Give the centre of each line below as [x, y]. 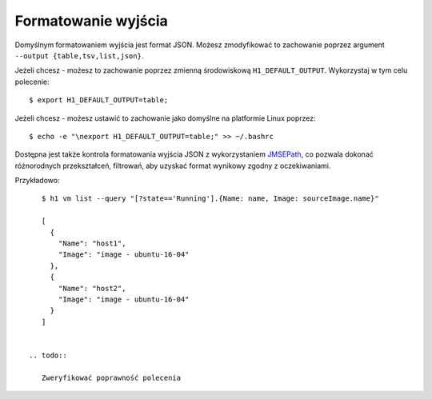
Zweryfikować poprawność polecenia [111, 377]
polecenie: [32, 82]
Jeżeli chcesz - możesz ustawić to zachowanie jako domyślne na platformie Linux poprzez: [165, 118]
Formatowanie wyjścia [91, 21]
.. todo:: [48, 355]
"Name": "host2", [92, 288]
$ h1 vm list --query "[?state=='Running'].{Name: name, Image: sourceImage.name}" [210, 199]
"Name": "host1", [92, 243]
